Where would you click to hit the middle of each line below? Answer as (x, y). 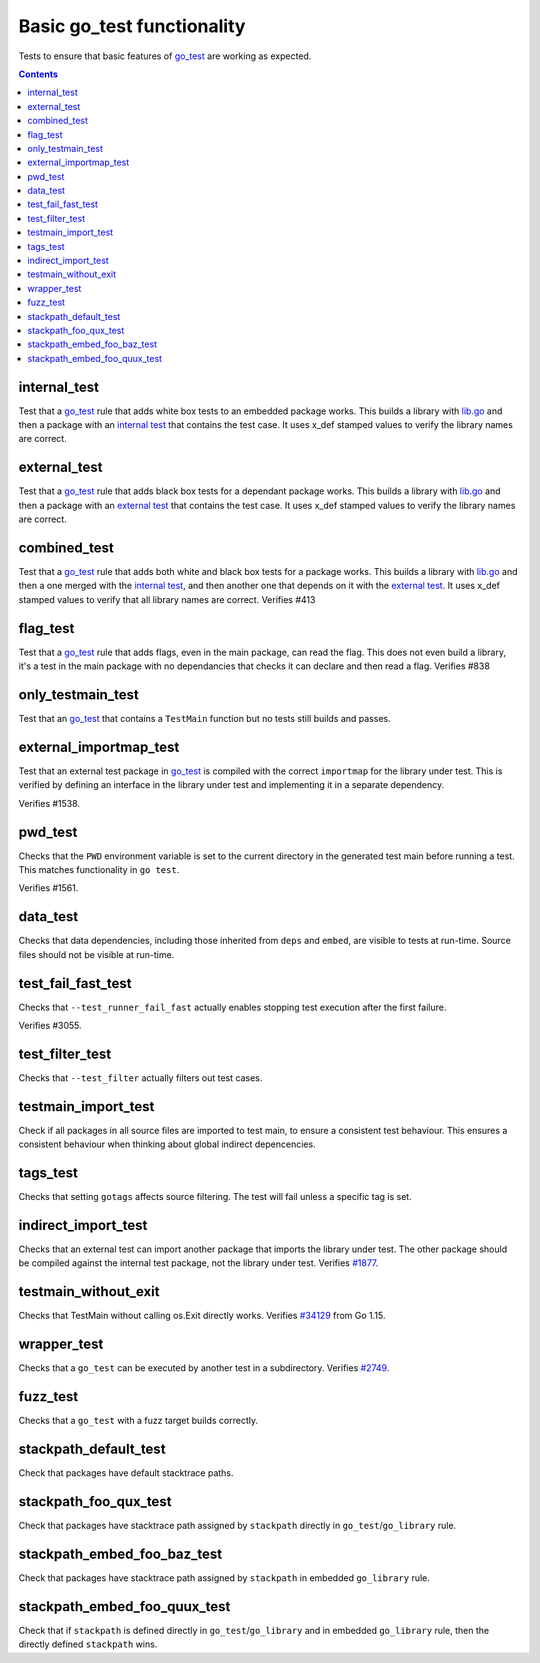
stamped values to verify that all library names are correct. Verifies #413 (167, 599)
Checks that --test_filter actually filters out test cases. (140, 1077)
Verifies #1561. (48, 888)
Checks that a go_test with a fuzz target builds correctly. (138, 1421)
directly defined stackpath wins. (88, 1644)
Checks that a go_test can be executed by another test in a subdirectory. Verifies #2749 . (204, 1368)
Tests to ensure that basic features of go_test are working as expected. (165, 56)
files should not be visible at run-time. (96, 954)
